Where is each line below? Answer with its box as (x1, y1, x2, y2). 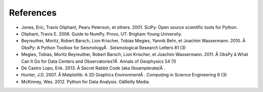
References (9, 7, 57, 18)
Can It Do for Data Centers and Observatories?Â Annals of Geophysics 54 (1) (21, 58, 176, 64)
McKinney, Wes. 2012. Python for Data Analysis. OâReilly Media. (21, 78, 150, 85)
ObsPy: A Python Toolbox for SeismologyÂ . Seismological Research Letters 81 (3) (21, 44, 186, 51)
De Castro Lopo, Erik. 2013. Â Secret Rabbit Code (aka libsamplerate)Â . (21, 65, 166, 71)
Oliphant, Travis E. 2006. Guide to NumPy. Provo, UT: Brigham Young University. (21, 31, 183, 37)
